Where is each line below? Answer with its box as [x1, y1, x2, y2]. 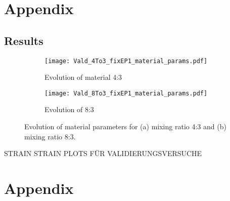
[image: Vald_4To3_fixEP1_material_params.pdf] [44, 57, 208, 65]
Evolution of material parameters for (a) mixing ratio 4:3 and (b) [24, 121, 226, 132]
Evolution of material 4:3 [44, 72, 122, 82]
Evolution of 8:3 [44, 104, 94, 115]
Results [4, 32, 43, 48]
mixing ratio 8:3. [24, 131, 76, 141]
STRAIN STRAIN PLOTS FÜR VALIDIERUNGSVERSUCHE [4, 148, 202, 159]
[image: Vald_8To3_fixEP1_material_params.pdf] [44, 89, 208, 97]
